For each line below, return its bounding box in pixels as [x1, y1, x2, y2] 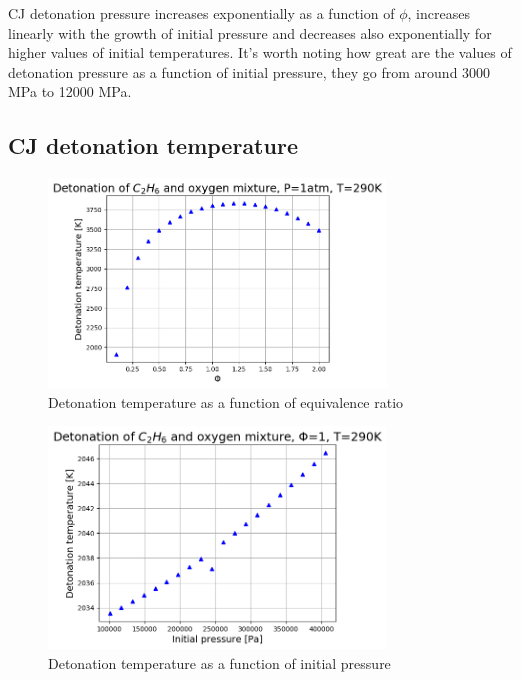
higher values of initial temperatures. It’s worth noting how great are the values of [8, 42, 512, 63]
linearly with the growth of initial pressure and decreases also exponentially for [8, 22, 492, 43]
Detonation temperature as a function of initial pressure [48, 652, 391, 673]
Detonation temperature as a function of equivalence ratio [48, 391, 404, 412]
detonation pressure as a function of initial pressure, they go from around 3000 [8, 61, 491, 82]
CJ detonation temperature [8, 130, 298, 161]
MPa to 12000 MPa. [8, 81, 132, 102]
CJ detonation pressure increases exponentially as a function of [8, 3, 395, 23]
